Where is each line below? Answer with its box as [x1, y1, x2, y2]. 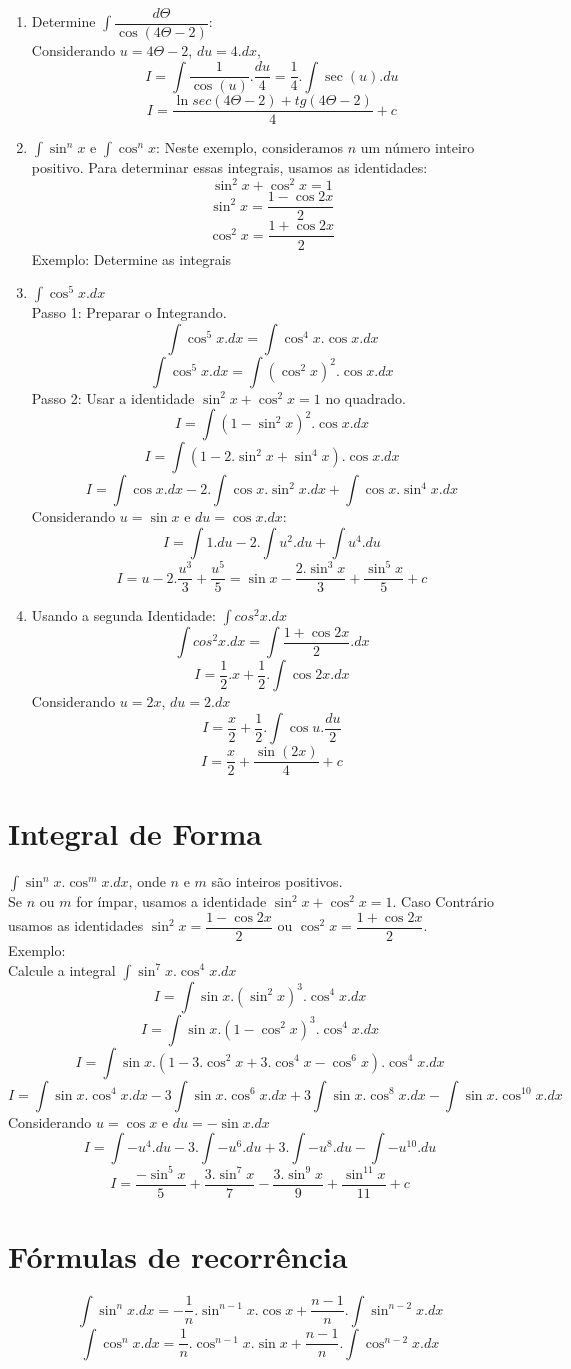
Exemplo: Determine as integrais [31, 248, 232, 269]
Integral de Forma [8, 813, 262, 854]
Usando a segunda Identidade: [31, 605, 216, 626]
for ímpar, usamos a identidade [76, 891, 267, 912]
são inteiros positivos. [211, 871, 343, 892]
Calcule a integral [8, 959, 116, 980]
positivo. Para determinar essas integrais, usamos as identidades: [31, 157, 428, 178]
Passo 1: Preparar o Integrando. [31, 302, 227, 323]
